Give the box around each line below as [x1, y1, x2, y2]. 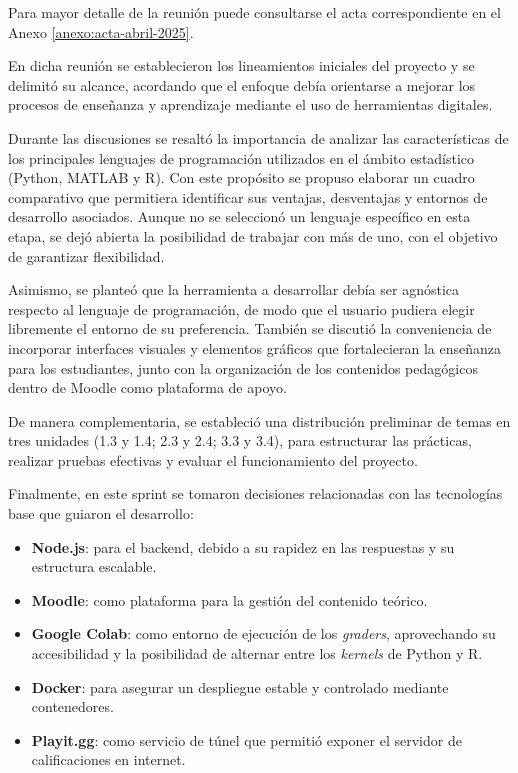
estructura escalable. [31, 556, 157, 577]
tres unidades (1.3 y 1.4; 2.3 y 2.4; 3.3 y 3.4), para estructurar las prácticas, [8, 430, 472, 451]
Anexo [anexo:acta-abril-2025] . [8, 21, 194, 42]
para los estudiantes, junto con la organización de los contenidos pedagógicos [8, 357, 478, 378]
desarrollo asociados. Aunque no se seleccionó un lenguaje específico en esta [8, 206, 471, 227]
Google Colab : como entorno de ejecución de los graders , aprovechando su [31, 623, 496, 644]
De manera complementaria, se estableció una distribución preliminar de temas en [8, 410, 511, 431]
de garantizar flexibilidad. [8, 245, 165, 266]
